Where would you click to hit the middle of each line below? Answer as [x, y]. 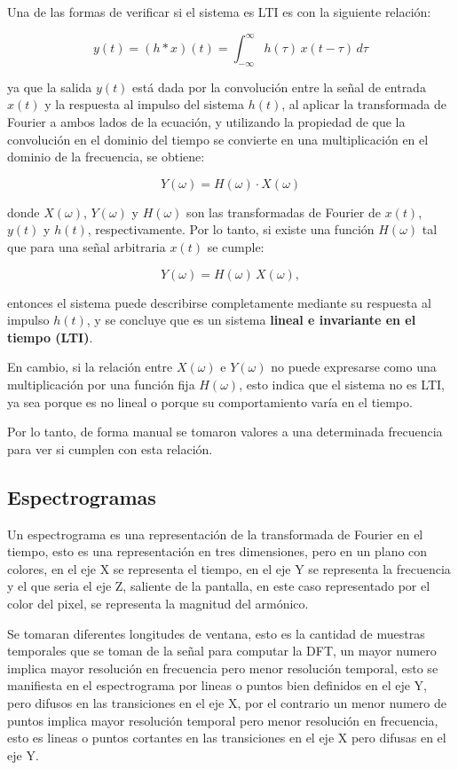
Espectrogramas [82, 496]
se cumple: [236, 247]
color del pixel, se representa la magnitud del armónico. [158, 603]
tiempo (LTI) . [50, 337]
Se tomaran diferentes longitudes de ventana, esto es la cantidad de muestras [216, 633]
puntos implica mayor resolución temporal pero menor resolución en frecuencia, [223, 720]
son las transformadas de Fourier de [284, 212]
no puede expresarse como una [354, 367]
